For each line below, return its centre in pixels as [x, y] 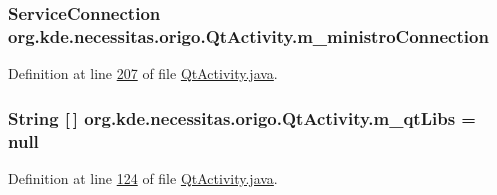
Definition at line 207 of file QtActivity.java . [143, 73]
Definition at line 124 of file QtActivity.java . [143, 177]
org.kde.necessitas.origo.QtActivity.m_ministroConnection [248, 35]
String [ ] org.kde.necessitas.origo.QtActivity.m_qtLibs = [242, 117]
